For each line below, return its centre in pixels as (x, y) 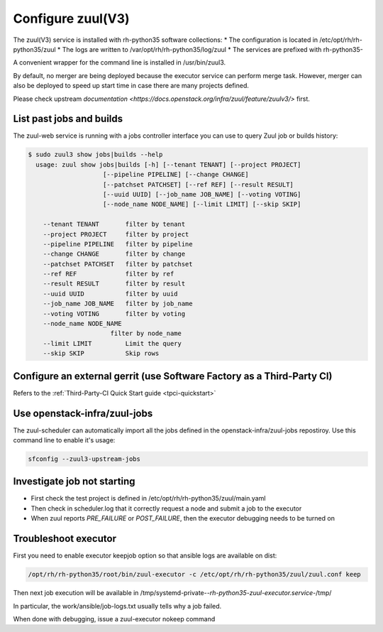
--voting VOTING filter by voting (114, 314)
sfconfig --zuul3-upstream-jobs (84, 459)
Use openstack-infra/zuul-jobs (83, 413)
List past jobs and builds (68, 119)
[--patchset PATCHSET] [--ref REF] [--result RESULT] (199, 184)
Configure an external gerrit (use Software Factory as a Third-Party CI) (173, 376)
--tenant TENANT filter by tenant (114, 224)
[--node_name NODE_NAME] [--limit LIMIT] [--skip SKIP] (202, 205)
